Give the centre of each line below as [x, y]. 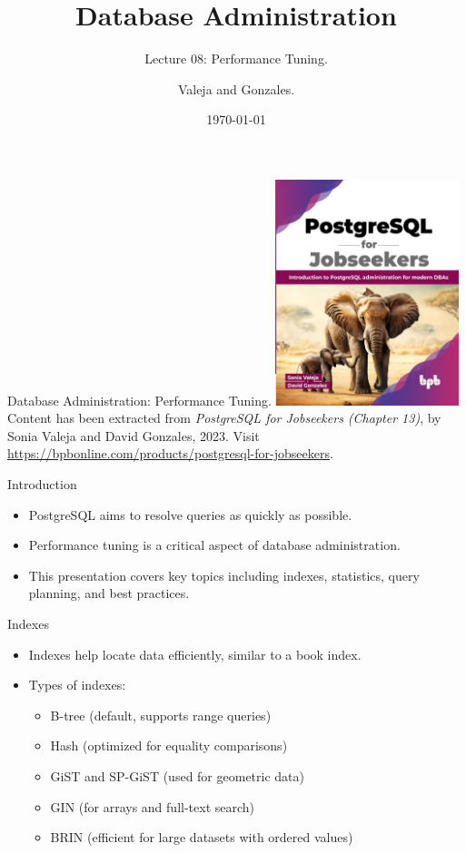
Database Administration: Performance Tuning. [139, 400]
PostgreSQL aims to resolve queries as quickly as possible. [190, 514]
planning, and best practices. [109, 593]
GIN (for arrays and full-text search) [153, 806]
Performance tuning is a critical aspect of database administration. [214, 545]
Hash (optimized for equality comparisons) [169, 745]
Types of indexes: [77, 685]
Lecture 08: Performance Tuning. [236, 59]
